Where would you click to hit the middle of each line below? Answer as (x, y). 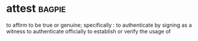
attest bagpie (36, 9)
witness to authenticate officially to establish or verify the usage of (88, 31)
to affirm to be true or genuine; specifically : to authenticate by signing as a (99, 25)
